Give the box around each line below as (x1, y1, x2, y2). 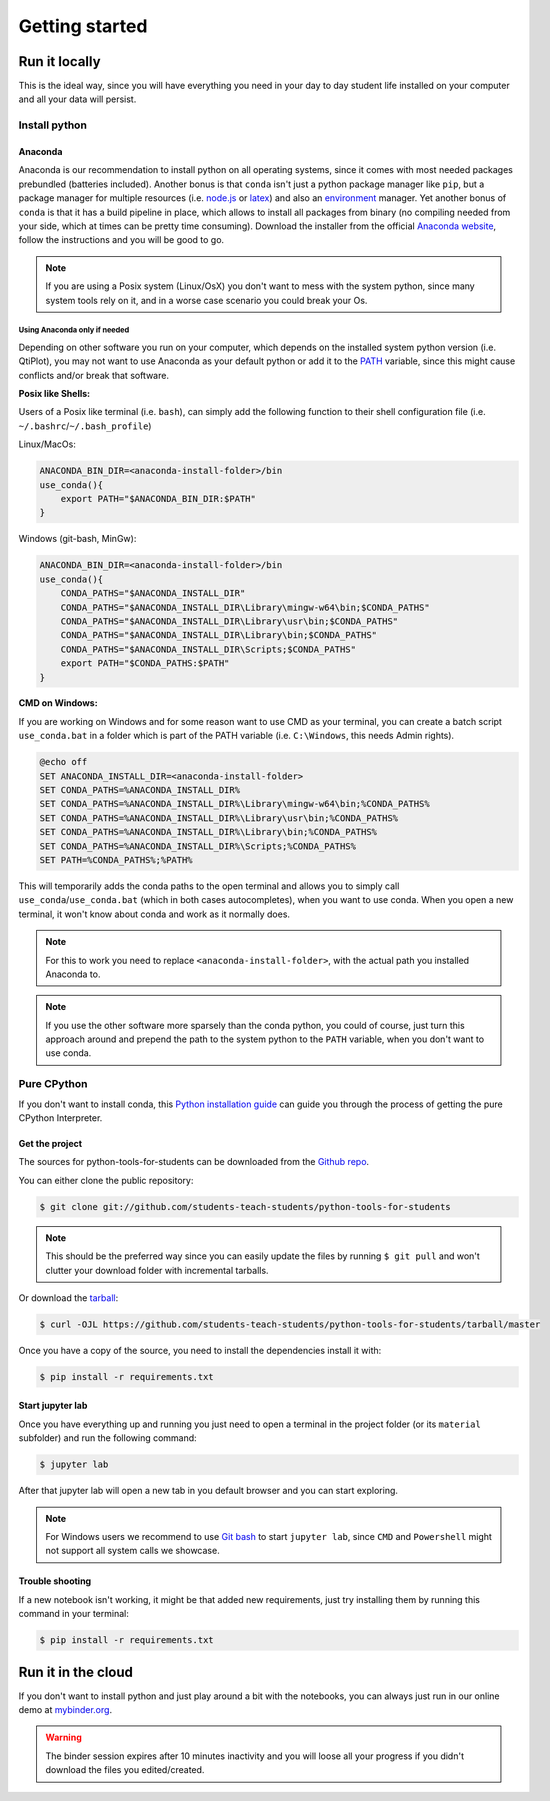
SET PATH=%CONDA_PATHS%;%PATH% (39, 854, 194, 865)
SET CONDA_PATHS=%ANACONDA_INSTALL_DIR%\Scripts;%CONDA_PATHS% (39, 840, 357, 852)
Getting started (18, 15, 148, 37)
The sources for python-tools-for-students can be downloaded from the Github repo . (18, 1156, 370, 1168)
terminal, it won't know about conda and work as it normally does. (18, 908, 290, 920)
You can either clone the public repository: (18, 1174, 194, 1186)
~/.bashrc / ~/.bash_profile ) (18, 420, 152, 432)
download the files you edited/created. (45, 1764, 205, 1776)
